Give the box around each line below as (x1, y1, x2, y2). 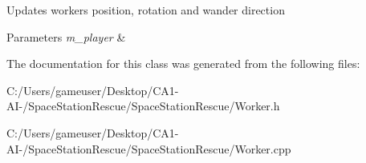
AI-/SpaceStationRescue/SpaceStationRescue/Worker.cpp (6, 140, 291, 157)
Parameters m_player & (6, 28, 126, 45)
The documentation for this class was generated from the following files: (6, 55, 360, 72)
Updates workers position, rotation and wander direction (6, 2, 285, 18)
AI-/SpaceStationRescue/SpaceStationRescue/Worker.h (6, 97, 280, 114)
